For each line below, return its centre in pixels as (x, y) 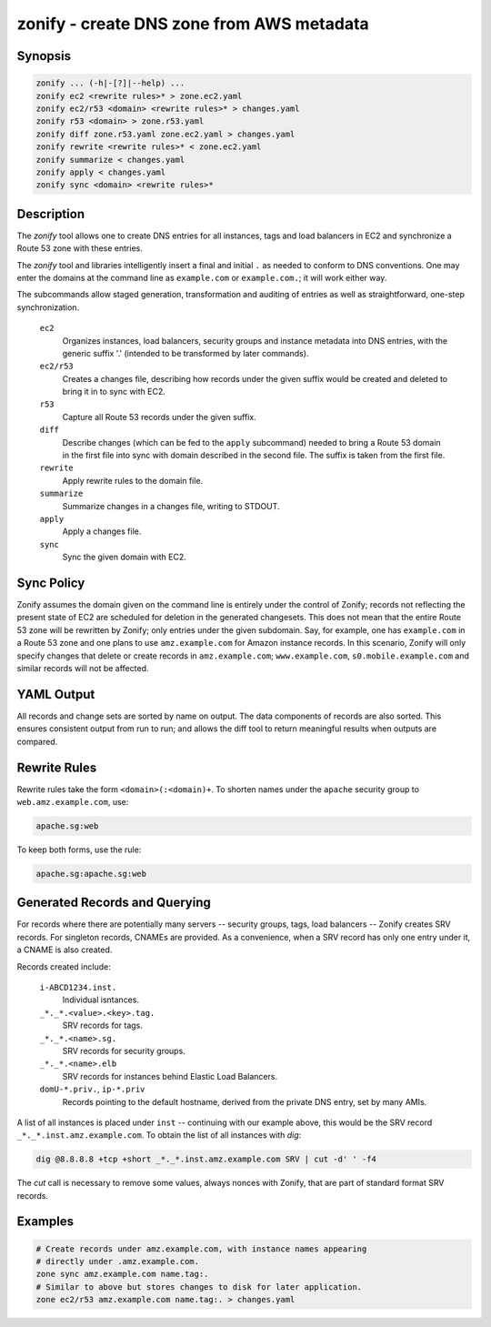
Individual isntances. (101, 1000)
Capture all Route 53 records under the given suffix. (159, 417)
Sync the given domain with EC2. (124, 557)
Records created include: (64, 966)
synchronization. (48, 307)
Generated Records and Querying (114, 903)
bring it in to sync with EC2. (114, 392)
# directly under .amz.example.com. (118, 1262)
